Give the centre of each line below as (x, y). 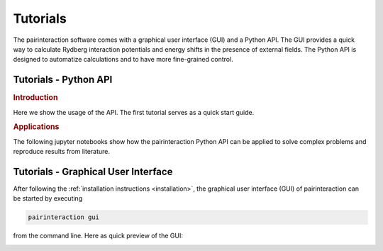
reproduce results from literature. (61, 151)
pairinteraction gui (63, 217)
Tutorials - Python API (63, 80)
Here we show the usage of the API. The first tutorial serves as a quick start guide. (134, 112)
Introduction (35, 98)
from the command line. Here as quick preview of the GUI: (98, 236)
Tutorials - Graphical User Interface (93, 171)
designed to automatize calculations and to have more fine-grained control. (123, 60)
